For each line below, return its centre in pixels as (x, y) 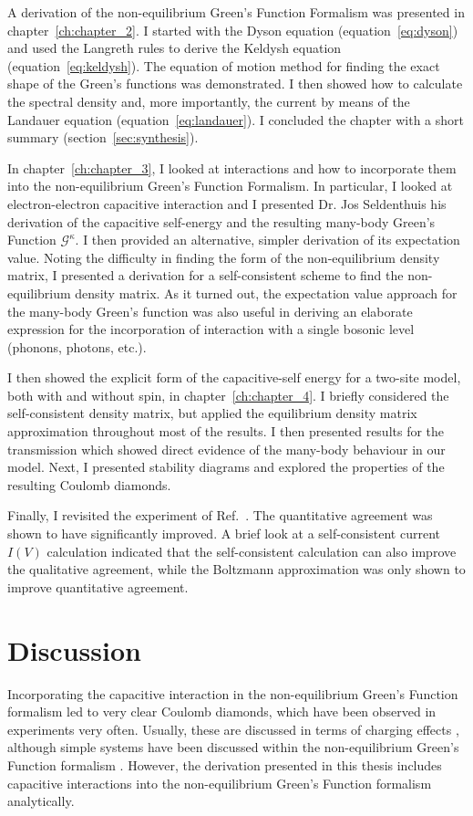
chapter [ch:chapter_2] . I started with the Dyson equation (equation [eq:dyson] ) (233, 30)
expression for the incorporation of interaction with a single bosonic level (211, 329)
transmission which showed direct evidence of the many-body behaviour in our (226, 449)
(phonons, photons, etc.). (77, 346)
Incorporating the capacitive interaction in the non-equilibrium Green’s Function (233, 693)
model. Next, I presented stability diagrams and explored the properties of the (226, 467)
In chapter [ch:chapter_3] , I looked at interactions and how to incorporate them (232, 167)
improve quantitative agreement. (98, 586)
